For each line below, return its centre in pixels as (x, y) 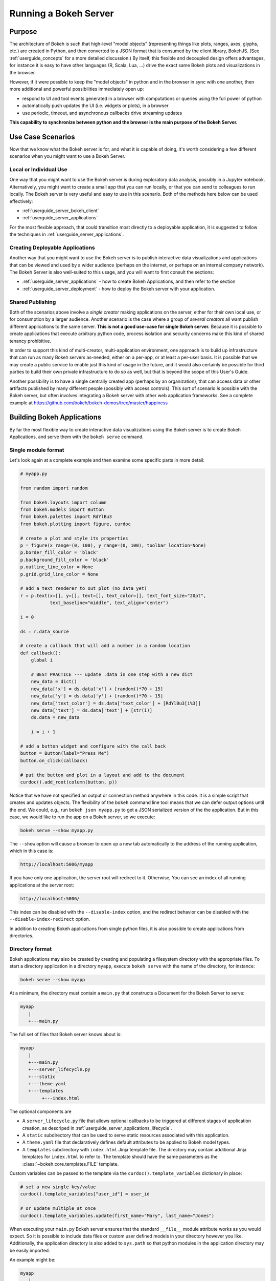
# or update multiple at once (58, 1208)
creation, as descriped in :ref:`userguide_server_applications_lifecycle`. (97, 1128)
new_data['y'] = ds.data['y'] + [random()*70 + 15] (97, 696)
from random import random (54, 488)
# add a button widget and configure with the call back (93, 746)
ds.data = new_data (55, 718)
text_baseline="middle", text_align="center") (109, 603)
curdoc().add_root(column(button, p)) (69, 782)
